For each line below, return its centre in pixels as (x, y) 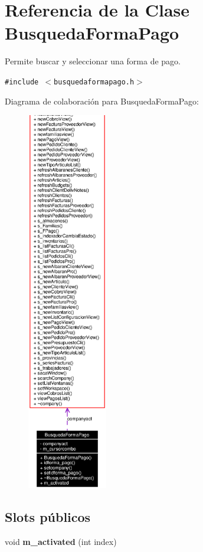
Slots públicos (48, 516)
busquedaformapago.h (94, 82)
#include (22, 82)
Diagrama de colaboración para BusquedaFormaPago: (102, 101)
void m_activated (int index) (61, 541)
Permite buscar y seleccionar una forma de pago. (93, 61)
